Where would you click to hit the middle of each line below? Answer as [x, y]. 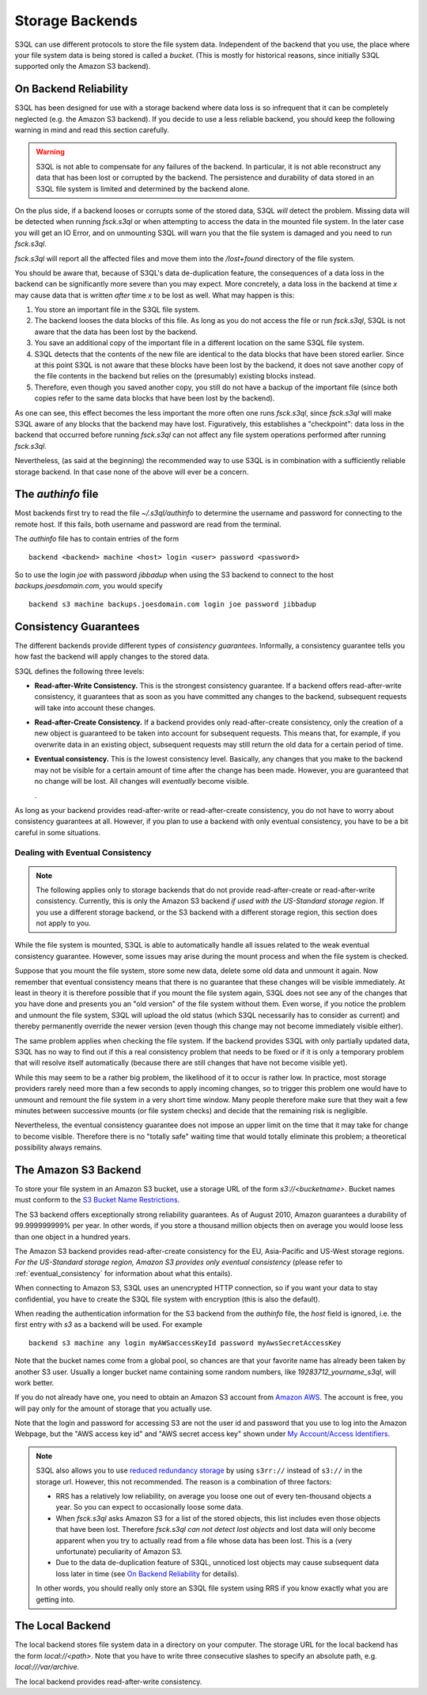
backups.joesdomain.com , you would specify [89, 586]
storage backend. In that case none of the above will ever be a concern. [132, 472]
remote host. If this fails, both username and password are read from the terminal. [148, 524]
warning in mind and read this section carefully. [92, 130]
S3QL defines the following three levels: [79, 671]
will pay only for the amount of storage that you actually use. [113, 1408]
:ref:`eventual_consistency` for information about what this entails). [124, 1273]
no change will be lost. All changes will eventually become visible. [142, 781]
